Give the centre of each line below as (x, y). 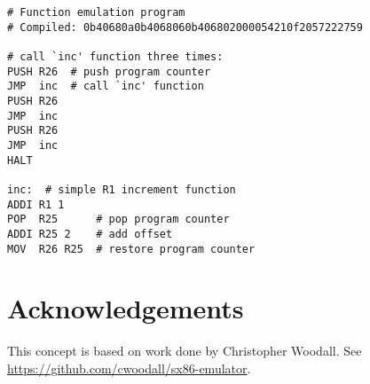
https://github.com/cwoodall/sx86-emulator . (129, 368)
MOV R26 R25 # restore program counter (131, 249)
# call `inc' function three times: (115, 56)
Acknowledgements (126, 308)
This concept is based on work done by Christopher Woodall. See (185, 351)
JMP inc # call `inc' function (106, 86)
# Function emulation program (96, 12)
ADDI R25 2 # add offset (90, 234)
